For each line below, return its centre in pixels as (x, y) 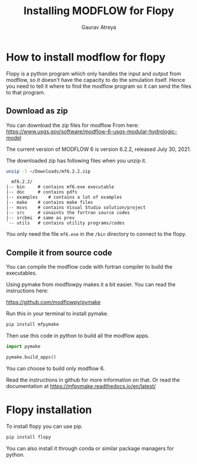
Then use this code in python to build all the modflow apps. (78, 336)
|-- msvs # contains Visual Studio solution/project (76, 208)
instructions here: (27, 291)
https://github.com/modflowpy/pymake (54, 302)
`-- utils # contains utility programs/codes (66, 223)
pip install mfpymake (33, 325)
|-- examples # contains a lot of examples (64, 198)
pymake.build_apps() (31, 357)
